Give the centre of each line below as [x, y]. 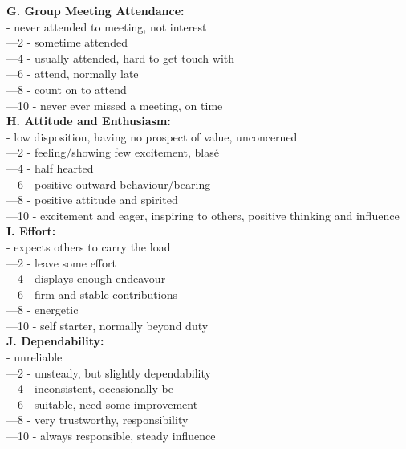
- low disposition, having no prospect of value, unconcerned [152, 136]
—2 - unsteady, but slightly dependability [109, 372]
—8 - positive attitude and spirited [92, 200]
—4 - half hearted [50, 167]
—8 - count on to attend [67, 89]
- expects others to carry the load [89, 246]
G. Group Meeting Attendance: [95, 10]
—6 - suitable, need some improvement [102, 404]
